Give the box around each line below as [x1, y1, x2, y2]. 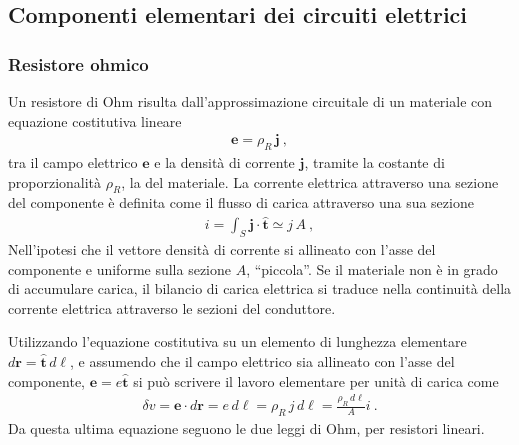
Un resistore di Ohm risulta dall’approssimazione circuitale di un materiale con [8, 91, 493, 111]
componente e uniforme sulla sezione [8, 258, 232, 279]
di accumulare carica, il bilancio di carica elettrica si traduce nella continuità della [8, 278, 512, 299]
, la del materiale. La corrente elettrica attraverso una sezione [121, 171, 499, 192]
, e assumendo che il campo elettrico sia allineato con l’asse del [70, 351, 455, 372]
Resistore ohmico [8, 51, 149, 76]
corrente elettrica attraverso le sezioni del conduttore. [8, 297, 336, 318]
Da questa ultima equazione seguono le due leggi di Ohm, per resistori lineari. [8, 418, 485, 439]
